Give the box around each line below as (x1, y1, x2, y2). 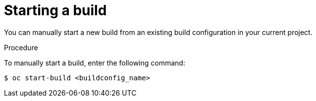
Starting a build (4, 2, 107, 19)
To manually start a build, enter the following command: (4, 58, 185, 67)
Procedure (4, 43, 38, 52)
